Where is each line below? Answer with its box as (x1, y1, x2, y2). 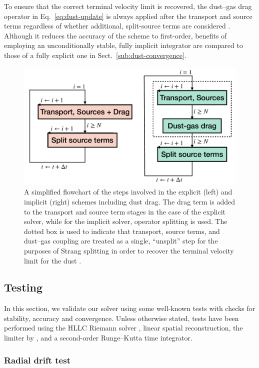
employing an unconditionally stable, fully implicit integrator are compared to (4, 40, 243, 50)
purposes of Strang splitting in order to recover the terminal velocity (24, 245, 234, 255)
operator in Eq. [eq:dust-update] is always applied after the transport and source (4, 10, 252, 21)
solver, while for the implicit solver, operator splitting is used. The (24, 216, 227, 226)
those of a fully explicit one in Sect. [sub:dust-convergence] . (4, 49, 186, 60)
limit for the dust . (24, 255, 81, 265)
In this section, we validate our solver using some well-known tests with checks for (4, 303, 255, 313)
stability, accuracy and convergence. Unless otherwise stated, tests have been (4, 312, 239, 323)
